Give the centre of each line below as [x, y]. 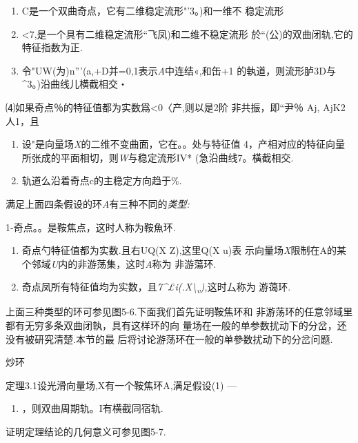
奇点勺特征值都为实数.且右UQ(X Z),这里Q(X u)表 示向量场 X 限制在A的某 [184, 250]
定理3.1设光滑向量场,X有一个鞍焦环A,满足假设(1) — [121, 385]
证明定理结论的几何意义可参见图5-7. [86, 431]
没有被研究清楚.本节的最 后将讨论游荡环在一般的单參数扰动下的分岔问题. [169, 338]
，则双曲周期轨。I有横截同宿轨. [92, 408]
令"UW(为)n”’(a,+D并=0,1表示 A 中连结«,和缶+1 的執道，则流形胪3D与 [179, 70]
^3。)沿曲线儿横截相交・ [75, 84]
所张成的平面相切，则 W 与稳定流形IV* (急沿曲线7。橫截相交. [158, 157]
